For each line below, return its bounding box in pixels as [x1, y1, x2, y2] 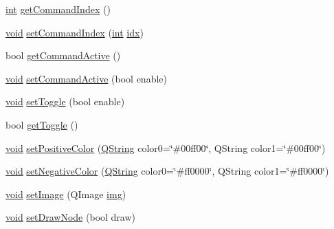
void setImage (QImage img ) [5, 186, 126, 201]
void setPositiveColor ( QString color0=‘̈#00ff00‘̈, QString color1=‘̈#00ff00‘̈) [5, 140, 326, 155]
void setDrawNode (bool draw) [5, 210, 136, 224]
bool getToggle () [5, 117, 78, 131]
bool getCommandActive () [5, 48, 121, 63]
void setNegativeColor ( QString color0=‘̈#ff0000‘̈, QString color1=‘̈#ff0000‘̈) [5, 164, 329, 178]
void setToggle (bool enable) [5, 94, 125, 109]
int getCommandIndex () [5, 2, 111, 16]
